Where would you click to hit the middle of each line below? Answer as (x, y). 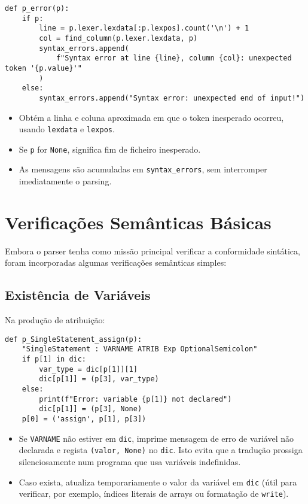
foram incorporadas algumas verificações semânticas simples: (116, 262)
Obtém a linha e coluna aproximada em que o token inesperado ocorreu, (151, 117)
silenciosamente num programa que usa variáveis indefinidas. (130, 462)
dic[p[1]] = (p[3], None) (91, 409)
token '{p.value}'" (43, 68)
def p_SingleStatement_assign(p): (74, 339)
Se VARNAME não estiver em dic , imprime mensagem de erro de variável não (156, 438)
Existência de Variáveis (78, 295)
